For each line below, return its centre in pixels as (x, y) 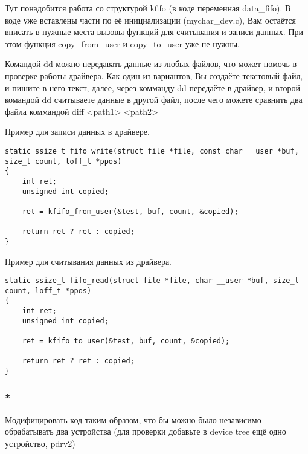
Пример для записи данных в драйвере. (77, 131)
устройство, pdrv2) (40, 443)
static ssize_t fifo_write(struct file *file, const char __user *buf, (152, 151)
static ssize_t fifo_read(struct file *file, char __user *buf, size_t (152, 281)
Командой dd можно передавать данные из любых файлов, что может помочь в (151, 64)
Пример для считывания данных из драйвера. (88, 261)
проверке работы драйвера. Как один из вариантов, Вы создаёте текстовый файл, (154, 75)
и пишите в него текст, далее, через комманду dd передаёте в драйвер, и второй (153, 87)
